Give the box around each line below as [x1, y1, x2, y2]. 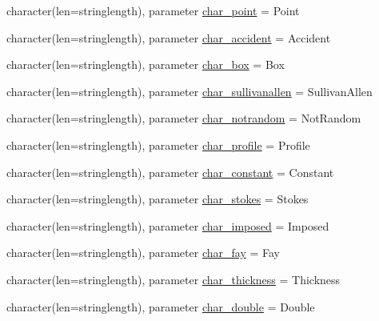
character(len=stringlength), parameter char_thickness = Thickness [6, 271, 341, 287]
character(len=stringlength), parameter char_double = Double [6, 298, 315, 315]
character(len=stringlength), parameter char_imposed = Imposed [6, 217, 329, 234]
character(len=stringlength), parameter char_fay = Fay [6, 244, 280, 261]
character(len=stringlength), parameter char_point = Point [6, 2, 300, 18]
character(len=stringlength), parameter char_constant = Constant [6, 163, 334, 180]
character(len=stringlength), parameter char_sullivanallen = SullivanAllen [6, 82, 373, 99]
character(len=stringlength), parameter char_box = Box [6, 56, 285, 73]
